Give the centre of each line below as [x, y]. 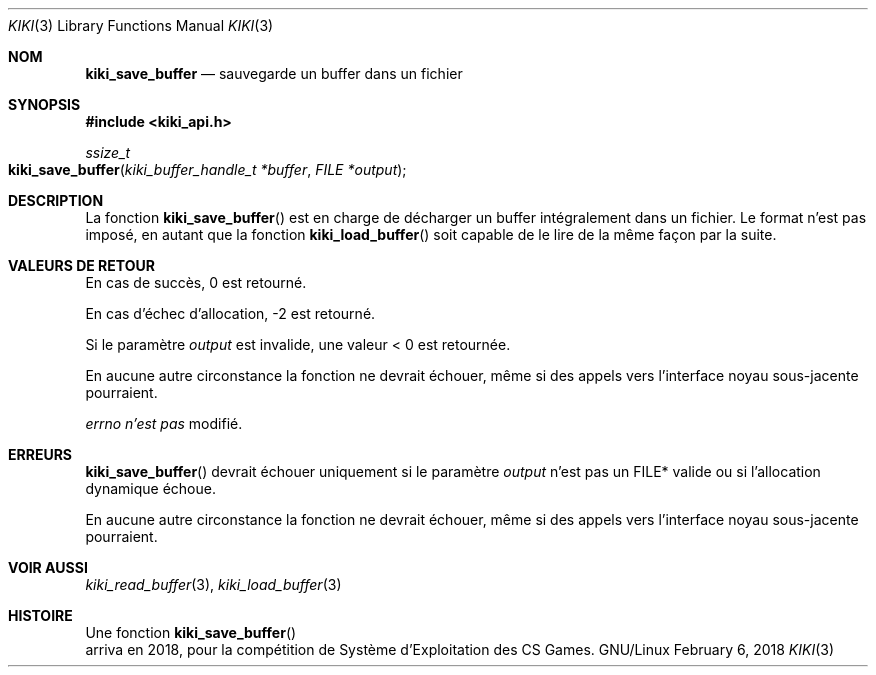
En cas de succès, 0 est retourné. [196, 282]
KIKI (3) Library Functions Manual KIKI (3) [141, 25]
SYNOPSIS [44, 104]
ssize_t [108, 152]
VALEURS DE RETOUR [81, 265]
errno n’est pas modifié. [164, 423]
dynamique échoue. [150, 488]
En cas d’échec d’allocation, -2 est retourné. [230, 313]
